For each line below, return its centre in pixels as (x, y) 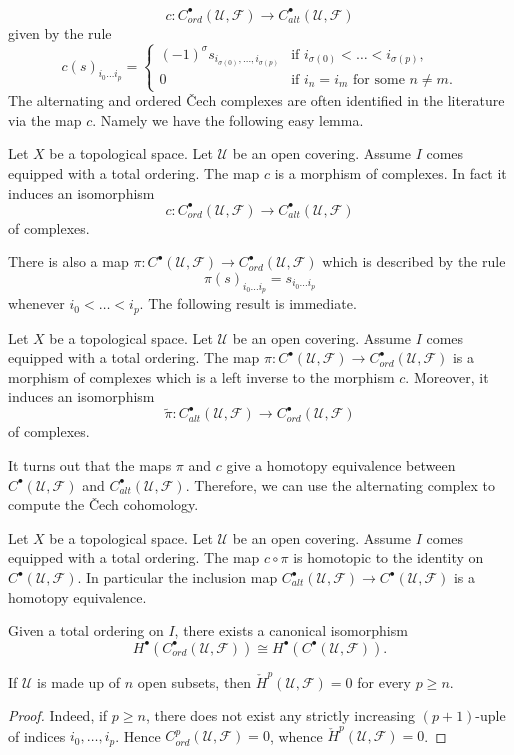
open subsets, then (194, 681)
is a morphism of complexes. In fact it (390, 173)
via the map (45, 119)
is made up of (78, 681)
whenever (36, 303)
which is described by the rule (414, 261)
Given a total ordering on (86, 630)
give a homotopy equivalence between (341, 465)
